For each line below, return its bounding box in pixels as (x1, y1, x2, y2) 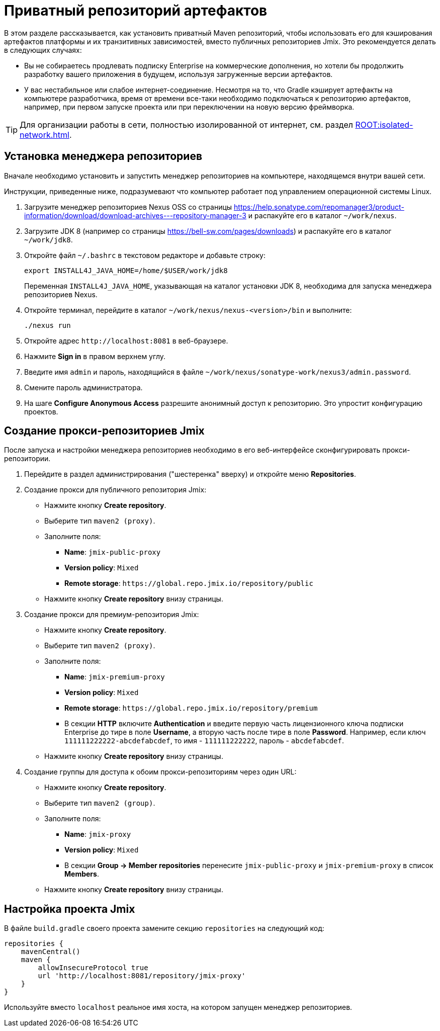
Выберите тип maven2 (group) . (44, 799, 155, 808)
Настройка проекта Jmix (4, 902, 135, 915)
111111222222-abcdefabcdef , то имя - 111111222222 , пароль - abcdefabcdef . (64, 736, 344, 745)
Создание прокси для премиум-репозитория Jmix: (24, 610, 199, 619)
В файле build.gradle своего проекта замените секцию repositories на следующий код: (4, 924, 324, 933)
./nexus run (24, 321, 71, 329)
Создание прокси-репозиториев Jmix (4, 424, 205, 438)
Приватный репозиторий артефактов (4, 2, 268, 19)
